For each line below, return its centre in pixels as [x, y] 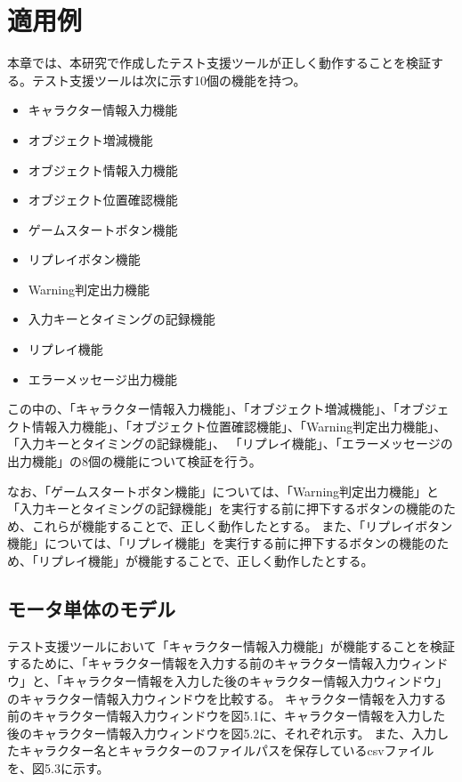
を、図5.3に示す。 [58, 767]
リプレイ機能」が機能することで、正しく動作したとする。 [206, 560]
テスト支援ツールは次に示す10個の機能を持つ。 [169, 80]
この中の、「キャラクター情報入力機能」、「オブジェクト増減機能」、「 [203, 409]
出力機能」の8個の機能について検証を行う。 [134, 461]
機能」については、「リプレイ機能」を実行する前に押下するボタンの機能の [222, 543]
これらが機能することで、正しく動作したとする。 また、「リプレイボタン [242, 525]
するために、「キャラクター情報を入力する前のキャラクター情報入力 [203, 663]
